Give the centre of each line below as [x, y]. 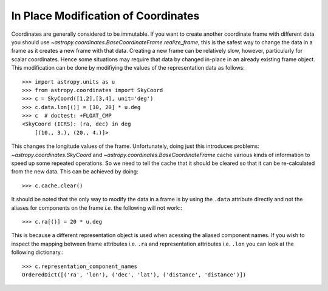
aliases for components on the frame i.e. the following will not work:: [97, 208]
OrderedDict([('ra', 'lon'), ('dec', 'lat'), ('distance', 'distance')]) [134, 275]
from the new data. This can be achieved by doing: [75, 172]
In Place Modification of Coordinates [105, 16]
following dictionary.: [37, 252]
